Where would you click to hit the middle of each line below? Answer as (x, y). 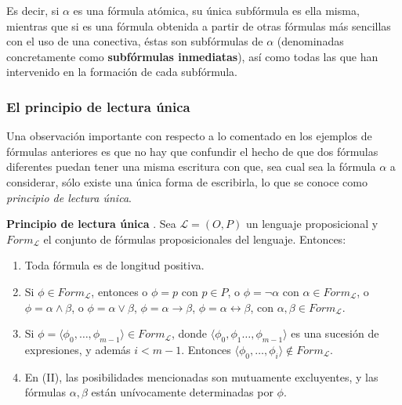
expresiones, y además (78, 349)
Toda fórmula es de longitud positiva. (114, 265)
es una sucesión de (335, 333)
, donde (189, 333)
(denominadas (310, 41)
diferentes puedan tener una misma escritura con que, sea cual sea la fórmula (191, 166)
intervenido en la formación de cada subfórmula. (122, 72)
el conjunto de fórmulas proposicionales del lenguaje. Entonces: (195, 239)
